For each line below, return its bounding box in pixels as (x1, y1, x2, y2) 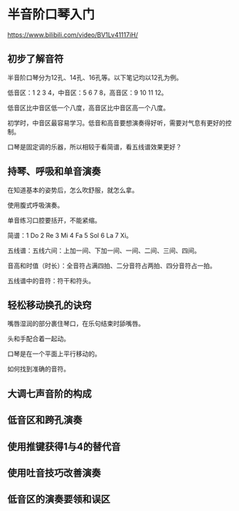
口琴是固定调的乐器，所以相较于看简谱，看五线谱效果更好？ (7, 142, 182, 151)
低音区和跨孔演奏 (7, 414, 83, 426)
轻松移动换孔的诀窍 (7, 299, 92, 311)
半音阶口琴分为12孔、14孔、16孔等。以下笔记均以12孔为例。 (7, 73, 183, 82)
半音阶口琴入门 (7, 6, 95, 23)
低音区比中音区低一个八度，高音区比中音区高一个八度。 (7, 103, 169, 112)
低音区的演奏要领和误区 (7, 493, 110, 505)
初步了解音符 (7, 53, 64, 65)
